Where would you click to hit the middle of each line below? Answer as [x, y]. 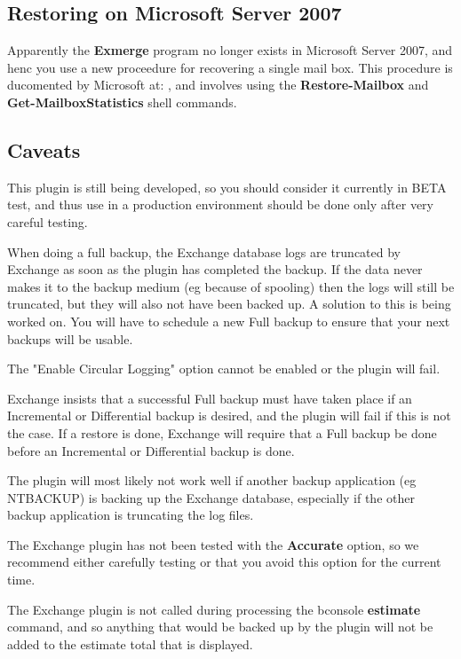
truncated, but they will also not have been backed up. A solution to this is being [229, 304]
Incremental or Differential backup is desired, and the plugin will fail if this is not [229, 416]
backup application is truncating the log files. [131, 515]
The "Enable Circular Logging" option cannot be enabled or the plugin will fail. [224, 369]
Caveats [44, 149]
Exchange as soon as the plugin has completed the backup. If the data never [215, 269]
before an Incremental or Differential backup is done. [151, 450]
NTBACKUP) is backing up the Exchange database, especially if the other [211, 497]
